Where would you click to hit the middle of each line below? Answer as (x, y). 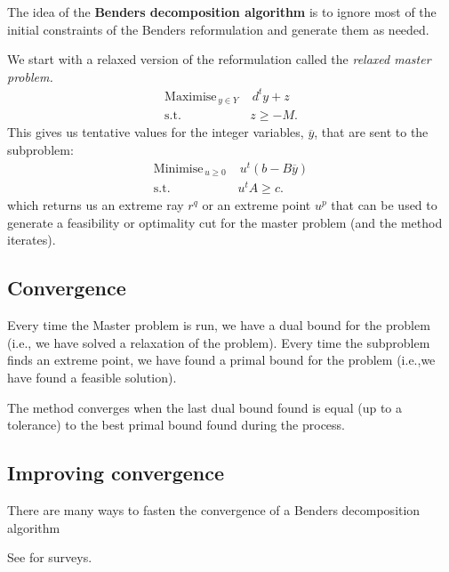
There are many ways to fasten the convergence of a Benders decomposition (214, 510)
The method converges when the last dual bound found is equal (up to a (205, 407)
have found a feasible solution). (92, 378)
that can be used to (384, 205)
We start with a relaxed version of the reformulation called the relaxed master (219, 59)
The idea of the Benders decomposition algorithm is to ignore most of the (222, 12)
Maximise (191, 97)
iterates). (32, 240)
